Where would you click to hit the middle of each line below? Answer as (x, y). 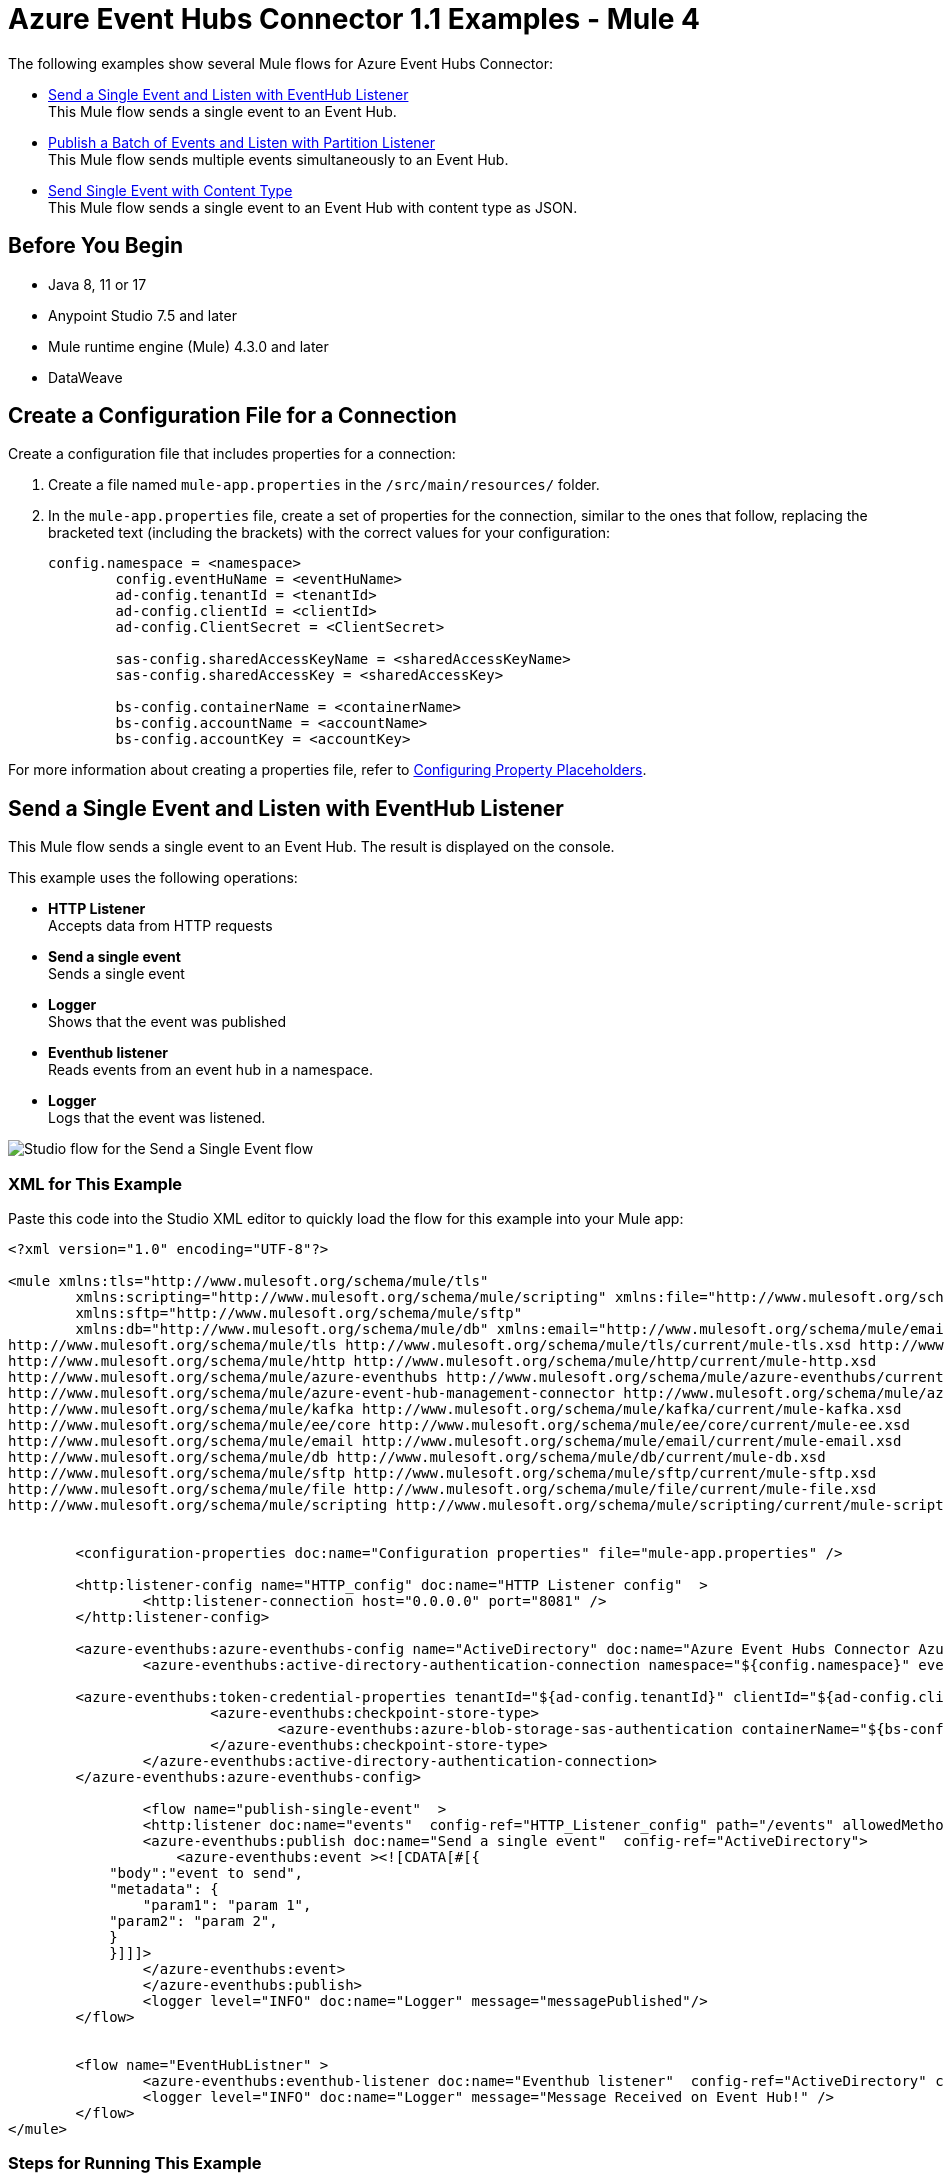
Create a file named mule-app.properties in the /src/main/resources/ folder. (324, 485)
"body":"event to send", (206, 1873)
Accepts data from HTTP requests (160, 926)
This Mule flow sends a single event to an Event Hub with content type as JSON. (313, 207)
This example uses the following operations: (153, 878)
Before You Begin (96, 246)
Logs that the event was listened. (157, 1118)
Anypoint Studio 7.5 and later (142, 315)
